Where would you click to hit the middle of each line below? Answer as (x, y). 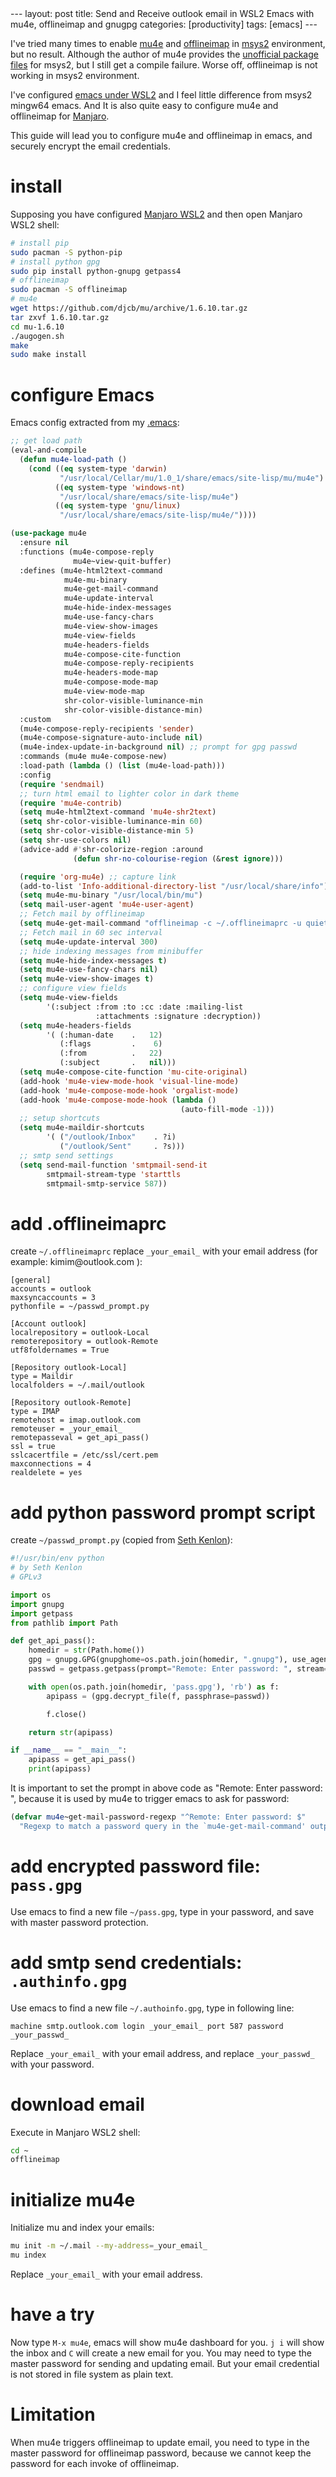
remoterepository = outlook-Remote (84, 1342)
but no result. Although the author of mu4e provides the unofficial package (164, 54)
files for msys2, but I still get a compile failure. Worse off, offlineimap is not (164, 65)
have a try (52, 2314)
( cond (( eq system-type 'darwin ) (98, 468)
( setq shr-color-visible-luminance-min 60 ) (111, 822)
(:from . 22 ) (111, 1053)
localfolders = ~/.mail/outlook (77, 1385)
